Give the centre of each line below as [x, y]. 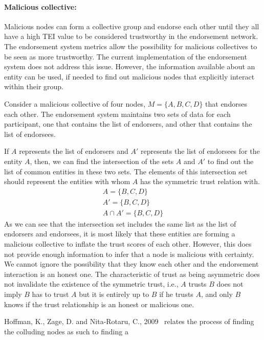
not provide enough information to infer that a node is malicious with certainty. [129, 254]
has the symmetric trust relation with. [200, 181]
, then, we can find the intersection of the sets [102, 161]
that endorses [226, 103]
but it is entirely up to [114, 294]
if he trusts [176, 294]
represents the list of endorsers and [74, 151]
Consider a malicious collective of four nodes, [75, 103]
